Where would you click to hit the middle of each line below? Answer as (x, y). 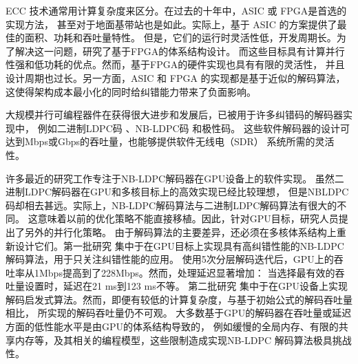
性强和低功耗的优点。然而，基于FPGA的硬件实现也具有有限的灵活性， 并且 (175, 64)
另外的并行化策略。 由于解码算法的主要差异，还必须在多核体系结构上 (180, 232)
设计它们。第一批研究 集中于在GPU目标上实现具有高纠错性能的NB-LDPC (179, 245)
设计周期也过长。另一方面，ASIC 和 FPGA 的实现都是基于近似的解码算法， (176, 77)
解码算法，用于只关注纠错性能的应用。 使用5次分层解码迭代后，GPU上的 (170, 259)
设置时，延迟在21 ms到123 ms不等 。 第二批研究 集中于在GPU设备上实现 (186, 286)
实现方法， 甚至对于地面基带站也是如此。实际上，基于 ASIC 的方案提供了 (171, 24)
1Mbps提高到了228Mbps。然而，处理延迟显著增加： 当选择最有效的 (185, 272)
